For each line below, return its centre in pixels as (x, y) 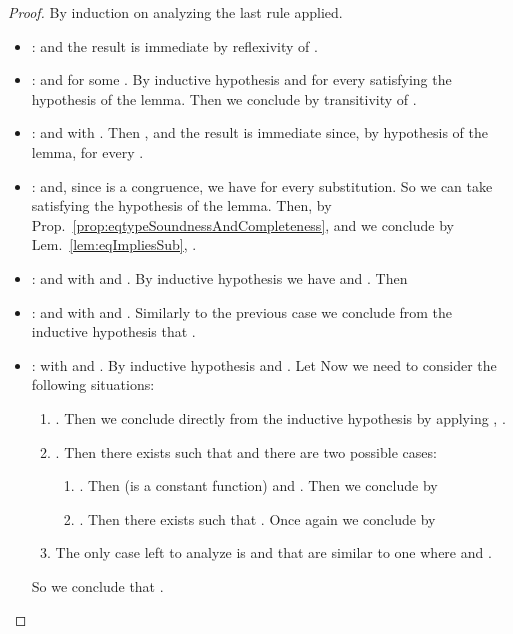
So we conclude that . (97, 585)
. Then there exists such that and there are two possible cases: (246, 451)
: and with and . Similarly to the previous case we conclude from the (242, 311)
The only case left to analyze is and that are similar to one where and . (273, 552)
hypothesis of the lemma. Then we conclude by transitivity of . (224, 98)
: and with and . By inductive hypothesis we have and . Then (219, 277)
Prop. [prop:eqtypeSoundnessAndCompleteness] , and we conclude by (242, 224)
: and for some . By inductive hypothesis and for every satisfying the (241, 79)
